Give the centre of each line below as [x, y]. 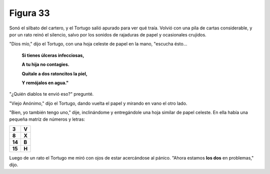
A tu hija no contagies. [45, 64]
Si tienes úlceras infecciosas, [53, 55]
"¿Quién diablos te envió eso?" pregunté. [51, 94]
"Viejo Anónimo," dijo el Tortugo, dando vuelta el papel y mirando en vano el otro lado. [98, 103]
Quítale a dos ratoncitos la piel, [54, 74]
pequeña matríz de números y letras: [47, 119]
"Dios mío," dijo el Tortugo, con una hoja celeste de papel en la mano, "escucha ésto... [98, 44]
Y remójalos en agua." [45, 83]
